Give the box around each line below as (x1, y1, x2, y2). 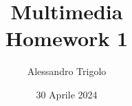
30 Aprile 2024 (36, 87, 98, 101)
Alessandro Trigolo (27, 64, 107, 78)
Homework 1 (5, 24, 129, 52)
